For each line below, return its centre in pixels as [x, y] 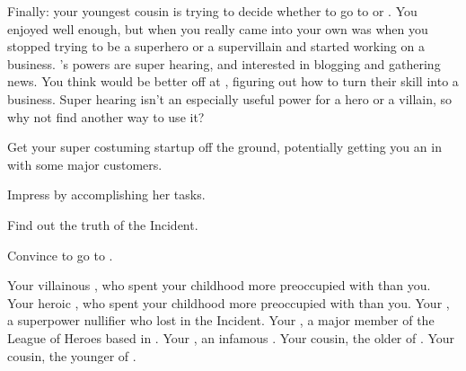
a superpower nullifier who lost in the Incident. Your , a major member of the [221, 320]
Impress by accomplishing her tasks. [106, 194]
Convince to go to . [60, 255]
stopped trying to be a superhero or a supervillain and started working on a [216, 46]
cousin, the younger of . [72, 355]
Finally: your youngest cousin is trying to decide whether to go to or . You [212, 11]
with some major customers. [85, 164]
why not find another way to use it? [106, 116]
